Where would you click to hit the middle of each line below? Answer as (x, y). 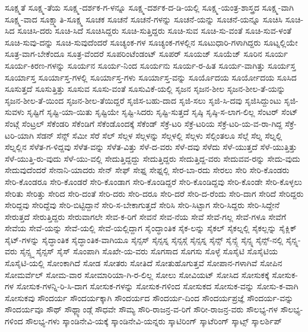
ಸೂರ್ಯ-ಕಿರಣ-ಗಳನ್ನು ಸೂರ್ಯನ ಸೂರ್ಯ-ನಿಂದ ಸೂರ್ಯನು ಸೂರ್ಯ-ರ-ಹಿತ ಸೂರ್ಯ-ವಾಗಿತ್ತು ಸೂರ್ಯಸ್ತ (150, 65)
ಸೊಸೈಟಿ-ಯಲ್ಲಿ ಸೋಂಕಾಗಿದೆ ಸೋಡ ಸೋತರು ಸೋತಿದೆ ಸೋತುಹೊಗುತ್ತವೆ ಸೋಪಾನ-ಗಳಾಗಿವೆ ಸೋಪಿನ (144, 263)
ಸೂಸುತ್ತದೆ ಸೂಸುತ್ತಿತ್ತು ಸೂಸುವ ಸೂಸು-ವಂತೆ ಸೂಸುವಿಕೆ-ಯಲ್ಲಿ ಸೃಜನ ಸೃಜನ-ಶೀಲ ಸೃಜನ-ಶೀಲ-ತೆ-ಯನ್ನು (145, 89)
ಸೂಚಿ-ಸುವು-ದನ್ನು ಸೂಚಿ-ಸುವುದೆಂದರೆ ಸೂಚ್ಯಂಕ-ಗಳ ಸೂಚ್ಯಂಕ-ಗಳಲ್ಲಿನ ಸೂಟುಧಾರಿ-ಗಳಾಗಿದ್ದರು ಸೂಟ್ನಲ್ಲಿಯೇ (151, 42)
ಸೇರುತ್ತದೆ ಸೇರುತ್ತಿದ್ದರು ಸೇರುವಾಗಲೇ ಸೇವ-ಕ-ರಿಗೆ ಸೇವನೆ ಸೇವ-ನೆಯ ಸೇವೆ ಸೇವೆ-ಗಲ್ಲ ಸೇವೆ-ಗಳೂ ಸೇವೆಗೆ (146, 216)
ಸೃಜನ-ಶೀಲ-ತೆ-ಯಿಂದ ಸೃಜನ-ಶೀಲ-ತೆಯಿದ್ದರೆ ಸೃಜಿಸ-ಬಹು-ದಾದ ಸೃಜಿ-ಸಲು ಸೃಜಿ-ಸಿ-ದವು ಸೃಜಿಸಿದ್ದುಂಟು (143, 100)
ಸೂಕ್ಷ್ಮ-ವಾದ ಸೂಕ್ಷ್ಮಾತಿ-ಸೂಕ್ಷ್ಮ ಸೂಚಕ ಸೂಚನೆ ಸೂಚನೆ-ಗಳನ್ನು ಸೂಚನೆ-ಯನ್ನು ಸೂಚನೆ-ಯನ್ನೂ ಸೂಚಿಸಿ (144, 19)
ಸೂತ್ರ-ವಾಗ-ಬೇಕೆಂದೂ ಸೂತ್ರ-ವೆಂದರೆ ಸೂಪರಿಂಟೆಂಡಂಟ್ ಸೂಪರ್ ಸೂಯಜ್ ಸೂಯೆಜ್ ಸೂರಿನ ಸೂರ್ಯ (147, 54)
